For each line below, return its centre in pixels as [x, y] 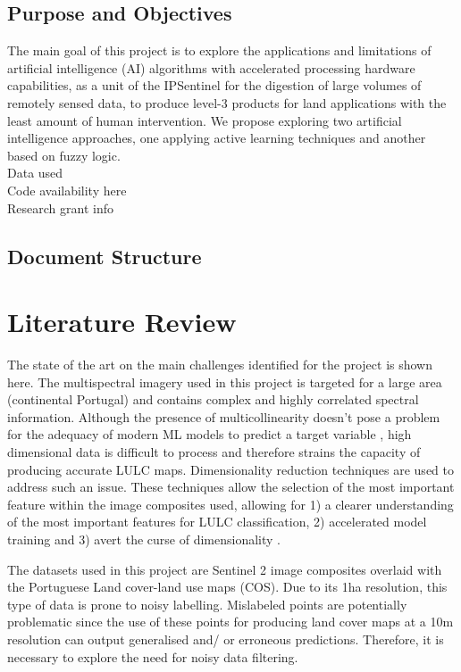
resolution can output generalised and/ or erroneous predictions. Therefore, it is [226, 639]
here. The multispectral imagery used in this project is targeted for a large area [225, 382]
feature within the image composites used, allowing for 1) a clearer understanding [230, 504]
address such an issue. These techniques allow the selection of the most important [231, 487]
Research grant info [60, 207]
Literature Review [122, 322]
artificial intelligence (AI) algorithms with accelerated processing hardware [211, 67]
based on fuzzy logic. [64, 155]
